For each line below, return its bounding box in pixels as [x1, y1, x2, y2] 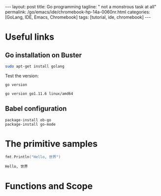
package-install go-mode [5, 122, 56, 127]
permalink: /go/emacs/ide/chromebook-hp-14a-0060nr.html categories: [5, 9, 150, 15]
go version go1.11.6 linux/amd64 [5, 91, 73, 96]
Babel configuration [5, 105, 67, 113]
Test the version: [5, 73, 39, 79]
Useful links [5, 31, 55, 43]
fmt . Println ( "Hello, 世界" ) [5, 154, 61, 159]
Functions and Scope [5, 180, 93, 192]
